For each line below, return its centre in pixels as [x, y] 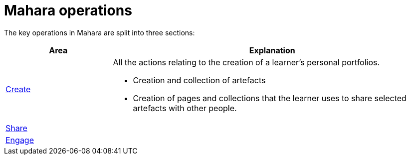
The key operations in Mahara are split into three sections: [100, 32]
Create [18, 89]
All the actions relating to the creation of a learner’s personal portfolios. [246, 62]
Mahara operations [68, 10]
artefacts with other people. [185, 108]
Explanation [272, 50]
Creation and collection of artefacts [199, 80]
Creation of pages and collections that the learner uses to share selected [270, 98]
